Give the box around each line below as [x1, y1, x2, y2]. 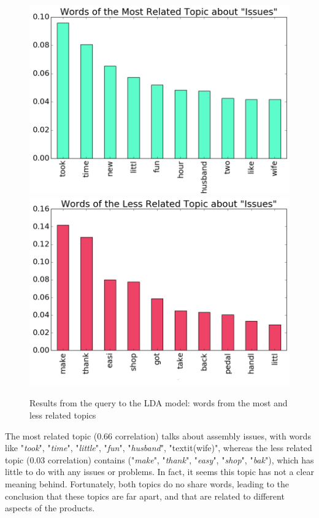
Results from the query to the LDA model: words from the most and [29, 396, 288, 409]
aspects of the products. [5, 501, 95, 514]
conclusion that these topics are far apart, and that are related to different [5, 489, 285, 502]
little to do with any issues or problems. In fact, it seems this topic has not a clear [5, 465, 314, 478]
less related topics [29, 408, 96, 421]
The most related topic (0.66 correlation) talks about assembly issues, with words [5, 429, 311, 442]
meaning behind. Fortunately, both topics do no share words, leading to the [5, 477, 289, 490]
